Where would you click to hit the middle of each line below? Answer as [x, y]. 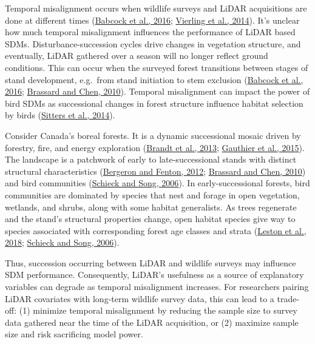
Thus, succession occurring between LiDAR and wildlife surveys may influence [151, 262]
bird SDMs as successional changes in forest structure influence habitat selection [154, 103]
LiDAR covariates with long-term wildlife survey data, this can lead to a [140, 298]
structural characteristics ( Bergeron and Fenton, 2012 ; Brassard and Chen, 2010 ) [155, 171]
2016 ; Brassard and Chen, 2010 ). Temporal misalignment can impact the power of [157, 91]
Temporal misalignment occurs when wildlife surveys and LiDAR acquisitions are [156, 8]
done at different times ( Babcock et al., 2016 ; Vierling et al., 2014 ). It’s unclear [152, 20]
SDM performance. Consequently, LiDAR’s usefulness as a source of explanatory [154, 275]
